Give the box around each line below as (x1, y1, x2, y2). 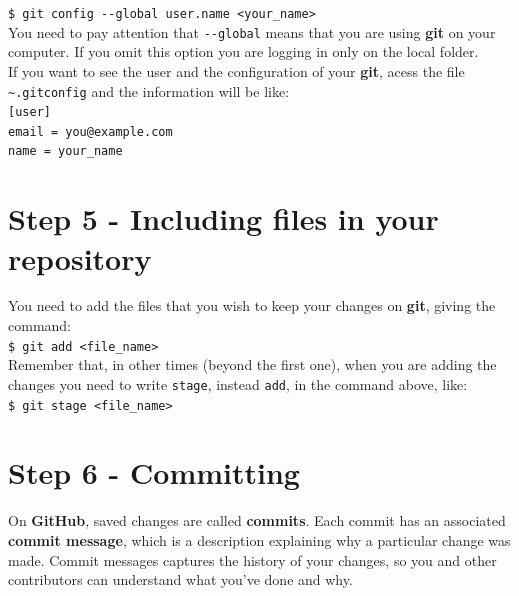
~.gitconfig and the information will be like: (8, 80, 290, 101)
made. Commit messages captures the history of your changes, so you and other (8, 549, 497, 570)
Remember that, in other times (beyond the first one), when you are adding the (8, 354, 497, 375)
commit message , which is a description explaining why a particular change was (8, 529, 511, 550)
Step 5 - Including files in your (8, 198, 439, 239)
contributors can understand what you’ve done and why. (8, 569, 353, 590)
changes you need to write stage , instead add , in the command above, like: (8, 373, 468, 394)
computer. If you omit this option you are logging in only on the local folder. (8, 41, 479, 62)
